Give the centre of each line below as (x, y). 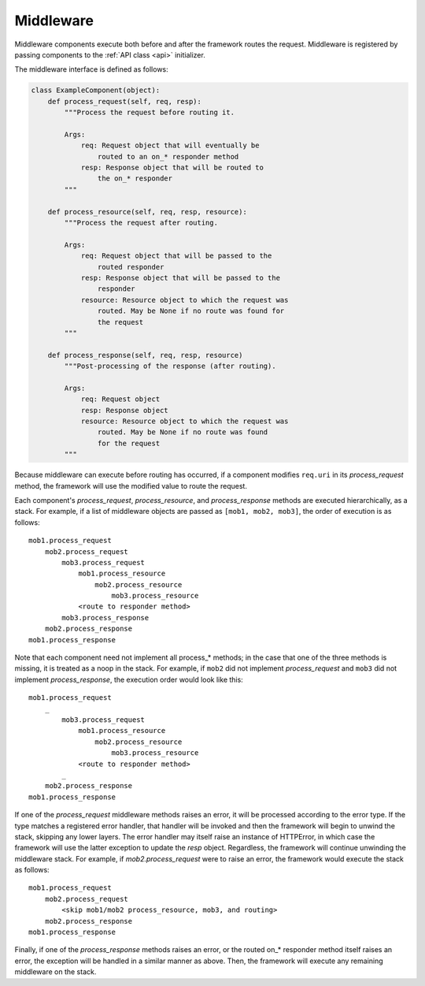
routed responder (131, 267)
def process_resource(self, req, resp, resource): (147, 212)
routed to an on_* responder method (168, 156)
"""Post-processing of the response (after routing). (170, 366)
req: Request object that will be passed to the (176, 256)
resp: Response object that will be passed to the (181, 277)
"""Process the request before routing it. (150, 113)
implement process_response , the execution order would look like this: (129, 679)
